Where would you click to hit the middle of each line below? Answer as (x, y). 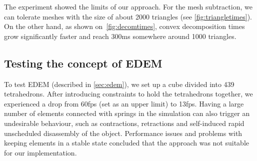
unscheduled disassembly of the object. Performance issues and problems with (123, 133)
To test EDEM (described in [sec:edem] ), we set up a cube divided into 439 (119, 84)
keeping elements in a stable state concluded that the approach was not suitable (126, 143)
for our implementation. (40, 152)
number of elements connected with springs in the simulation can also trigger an (127, 113)
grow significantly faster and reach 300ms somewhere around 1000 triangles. (120, 36)
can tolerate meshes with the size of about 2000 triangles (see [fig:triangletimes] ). (128, 16)
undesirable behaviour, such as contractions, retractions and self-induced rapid (124, 123)
